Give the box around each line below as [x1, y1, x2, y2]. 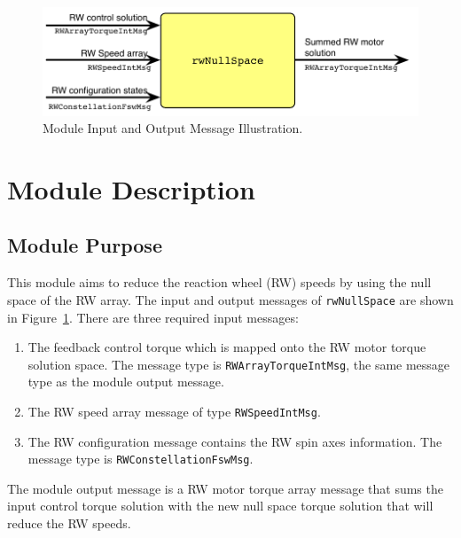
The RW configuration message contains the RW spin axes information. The [27, 432, 442, 450]
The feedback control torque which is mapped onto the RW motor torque [27, 338, 426, 356]
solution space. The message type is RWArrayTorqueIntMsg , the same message [27, 355, 450, 373]
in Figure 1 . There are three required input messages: [7, 308, 299, 326]
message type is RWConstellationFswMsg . [27, 449, 254, 468]
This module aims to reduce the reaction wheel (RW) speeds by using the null [7, 273, 432, 292]
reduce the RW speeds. [7, 514, 131, 533]
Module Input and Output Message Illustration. [43, 119, 303, 137]
